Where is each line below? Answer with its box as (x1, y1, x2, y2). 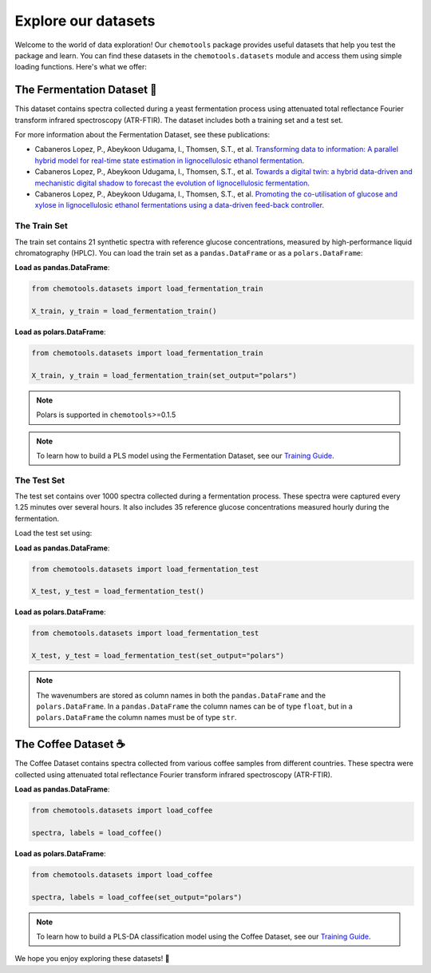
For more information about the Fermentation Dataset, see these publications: (14, 130, 271, 140)
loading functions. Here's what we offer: (14, 62, 148, 72)
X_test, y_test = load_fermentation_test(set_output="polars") (31, 651, 285, 661)
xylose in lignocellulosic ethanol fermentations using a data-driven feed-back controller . (34, 201, 325, 210)
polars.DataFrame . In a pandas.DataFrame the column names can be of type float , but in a (36, 701, 353, 711)
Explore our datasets (14, 12, 156, 30)
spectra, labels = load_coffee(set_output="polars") (31, 892, 243, 902)
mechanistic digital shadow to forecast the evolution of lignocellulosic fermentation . (34, 178, 310, 188)
